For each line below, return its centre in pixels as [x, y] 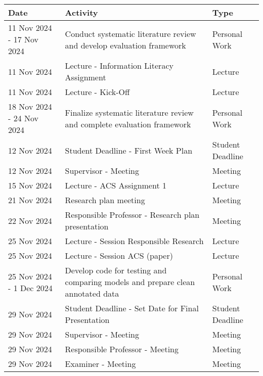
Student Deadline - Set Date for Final [132, 308]
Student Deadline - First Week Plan [129, 150]
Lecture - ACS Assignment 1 [116, 185]
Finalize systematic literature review [129, 112]
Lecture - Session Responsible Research [134, 241]
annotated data [92, 293]
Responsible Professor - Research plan [132, 215]
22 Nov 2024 [30, 220]
